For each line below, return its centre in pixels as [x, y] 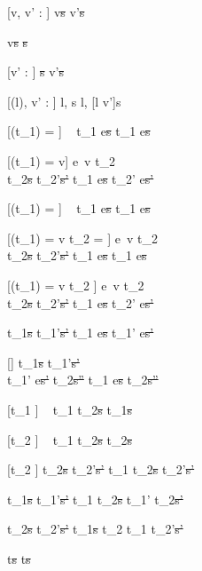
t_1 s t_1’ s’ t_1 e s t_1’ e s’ [81, 333]
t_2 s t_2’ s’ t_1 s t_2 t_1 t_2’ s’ [95, 529]
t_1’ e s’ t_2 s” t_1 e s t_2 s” [83, 380]
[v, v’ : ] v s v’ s [46, 12]
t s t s [19, 558]
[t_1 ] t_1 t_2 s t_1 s [70, 409]
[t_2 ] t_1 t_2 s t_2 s [70, 439]
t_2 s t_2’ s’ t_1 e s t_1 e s [77, 255]
